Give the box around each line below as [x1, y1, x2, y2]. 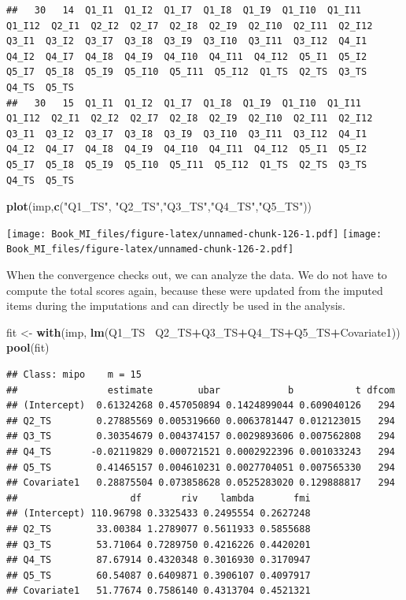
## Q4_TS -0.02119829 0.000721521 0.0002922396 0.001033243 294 [6, 445, 395, 457]
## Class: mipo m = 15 [6, 369, 142, 380]
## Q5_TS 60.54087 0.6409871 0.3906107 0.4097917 [6, 569, 311, 581]
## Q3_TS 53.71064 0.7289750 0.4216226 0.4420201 [6, 539, 311, 550]
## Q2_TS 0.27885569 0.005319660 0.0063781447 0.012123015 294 [6, 415, 395, 427]
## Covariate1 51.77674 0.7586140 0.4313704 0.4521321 [6, 585, 311, 597]
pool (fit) [6, 339, 50, 356]
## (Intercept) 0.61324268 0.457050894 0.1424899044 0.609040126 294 [6, 400, 395, 412]
